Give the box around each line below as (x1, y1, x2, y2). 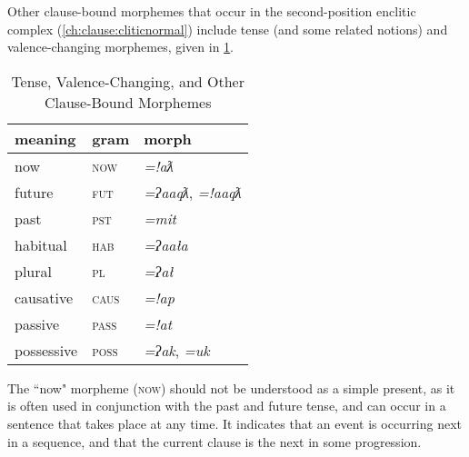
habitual (15, 233, 67, 255)
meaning (15, 127, 76, 149)
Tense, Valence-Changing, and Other (11, 70, 244, 92)
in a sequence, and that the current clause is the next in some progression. (7, 432, 422, 451)
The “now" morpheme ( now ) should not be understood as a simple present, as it (7, 378, 455, 397)
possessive (15, 339, 78, 361)
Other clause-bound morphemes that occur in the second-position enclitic (7, 2, 416, 20)
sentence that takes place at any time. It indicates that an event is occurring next (7, 413, 463, 432)
